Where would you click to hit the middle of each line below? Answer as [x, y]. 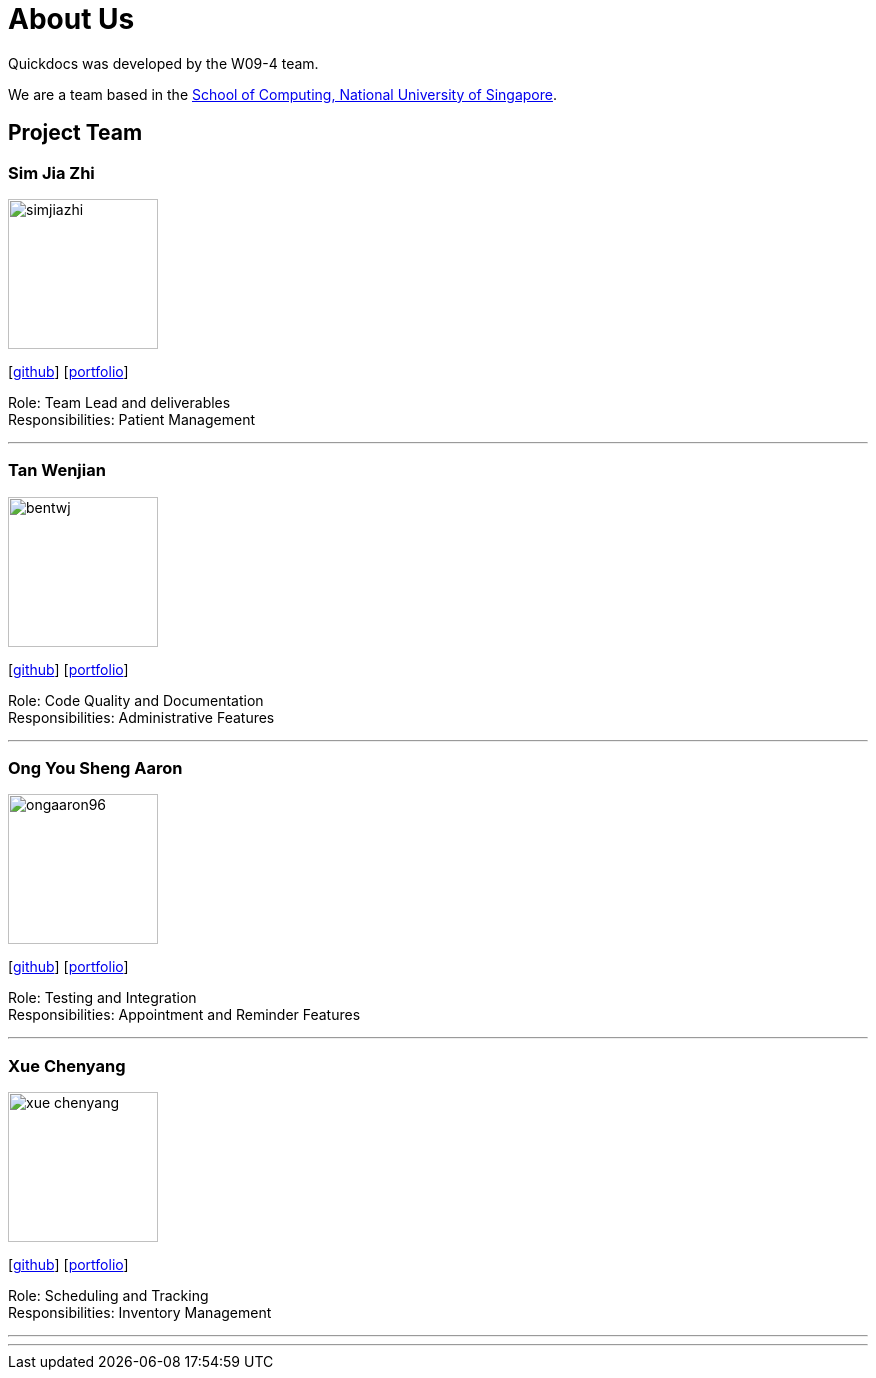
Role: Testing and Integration [102, 998]
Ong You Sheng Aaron [95, 768]
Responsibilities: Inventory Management [140, 1313]
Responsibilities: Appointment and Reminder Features [184, 1015]
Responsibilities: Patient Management [132, 419]
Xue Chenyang [67, 1065]
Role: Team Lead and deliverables [119, 402]
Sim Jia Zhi [51, 172]
